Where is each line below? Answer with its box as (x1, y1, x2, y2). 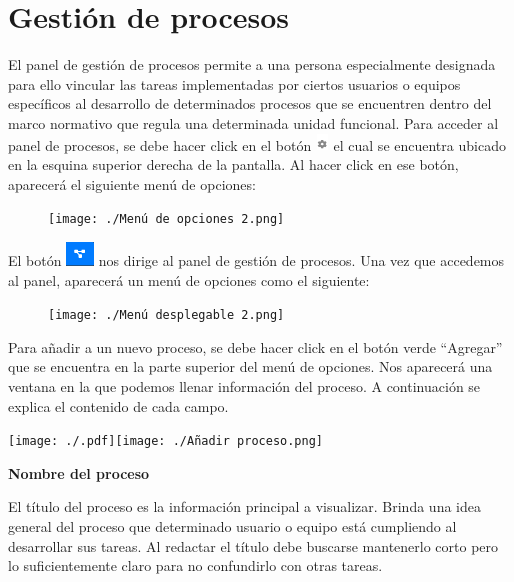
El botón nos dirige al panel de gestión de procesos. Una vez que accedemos (8, 249, 505, 270)
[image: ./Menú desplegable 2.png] (48, 308, 285, 323)
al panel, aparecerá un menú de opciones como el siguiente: (8, 269, 370, 290)
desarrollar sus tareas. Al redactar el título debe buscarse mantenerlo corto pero (8, 535, 499, 556)
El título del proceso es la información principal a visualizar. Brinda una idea (8, 496, 481, 517)
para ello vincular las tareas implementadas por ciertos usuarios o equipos (8, 73, 461, 94)
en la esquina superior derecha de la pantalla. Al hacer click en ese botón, (8, 154, 459, 175)
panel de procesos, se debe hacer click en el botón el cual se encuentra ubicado (8, 134, 506, 155)
